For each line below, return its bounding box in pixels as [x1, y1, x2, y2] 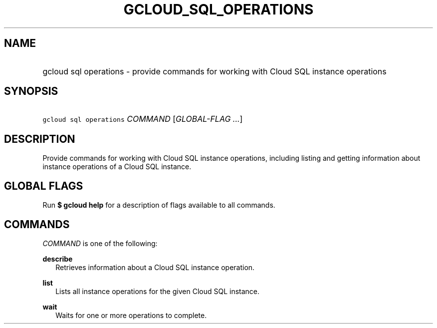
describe [42, 254, 73, 263]
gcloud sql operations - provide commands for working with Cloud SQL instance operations [42, 66, 387, 76]
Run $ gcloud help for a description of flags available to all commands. [42, 201, 275, 210]
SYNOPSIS [4, 85, 58, 98]
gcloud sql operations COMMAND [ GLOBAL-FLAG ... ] [42, 114, 243, 124]
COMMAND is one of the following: [42, 239, 158, 248]
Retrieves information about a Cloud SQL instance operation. [55, 263, 255, 272]
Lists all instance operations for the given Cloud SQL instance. [55, 287, 260, 296]
